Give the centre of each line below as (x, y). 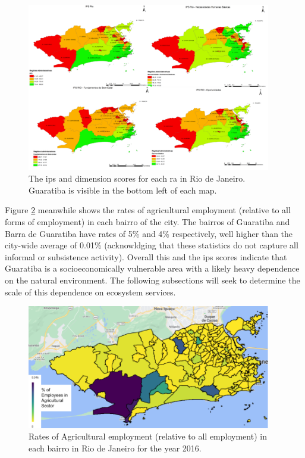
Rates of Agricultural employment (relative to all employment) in (148, 436)
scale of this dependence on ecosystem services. (90, 292)
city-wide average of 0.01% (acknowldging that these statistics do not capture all (152, 245)
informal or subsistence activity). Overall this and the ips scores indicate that (146, 256)
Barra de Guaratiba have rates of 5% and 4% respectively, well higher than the (149, 233)
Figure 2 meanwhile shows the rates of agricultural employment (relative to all (148, 210)
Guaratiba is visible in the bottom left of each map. (123, 190)
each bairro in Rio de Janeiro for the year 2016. (115, 448)
